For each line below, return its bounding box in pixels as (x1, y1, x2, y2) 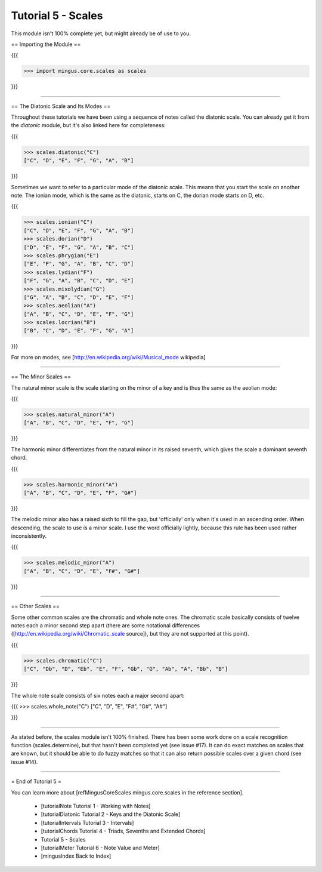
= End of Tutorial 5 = (11, 778, 62, 785)
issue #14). (11, 758, 38, 765)
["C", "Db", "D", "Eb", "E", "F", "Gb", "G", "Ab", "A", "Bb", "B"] (23, 665, 228, 673)
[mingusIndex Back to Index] (41, 852, 112, 859)
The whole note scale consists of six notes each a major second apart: (11, 692, 185, 699)
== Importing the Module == (11, 41, 81, 48)
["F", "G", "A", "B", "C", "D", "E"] (23, 278, 134, 284)
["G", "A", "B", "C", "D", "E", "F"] (23, 294, 134, 301)
